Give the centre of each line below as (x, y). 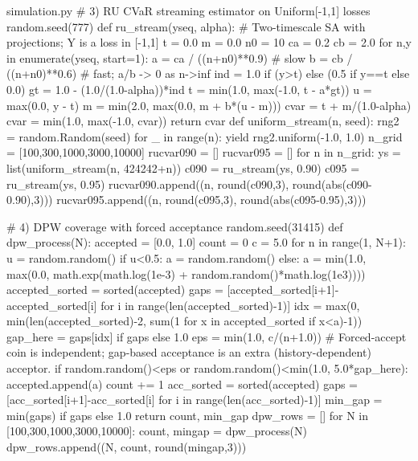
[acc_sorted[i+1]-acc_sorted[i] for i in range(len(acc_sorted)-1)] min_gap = (195, 400)
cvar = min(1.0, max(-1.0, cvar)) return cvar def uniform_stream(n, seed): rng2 (203, 121)
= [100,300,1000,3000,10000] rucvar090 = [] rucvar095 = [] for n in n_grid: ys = (204, 152)
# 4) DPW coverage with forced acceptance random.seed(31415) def (175, 226)
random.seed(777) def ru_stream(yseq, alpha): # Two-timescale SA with (186, 26)
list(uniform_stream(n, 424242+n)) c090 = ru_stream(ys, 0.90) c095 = (183, 167)
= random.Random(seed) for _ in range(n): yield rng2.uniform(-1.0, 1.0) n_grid (205, 136)
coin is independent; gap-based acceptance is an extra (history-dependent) (189, 352)
